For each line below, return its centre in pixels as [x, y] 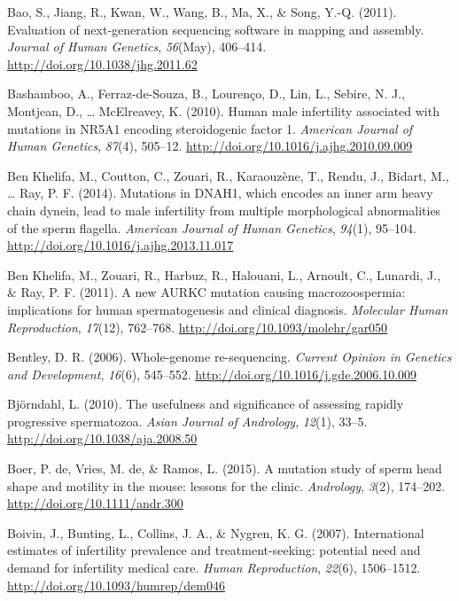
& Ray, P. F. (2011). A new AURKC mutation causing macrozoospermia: [206, 292]
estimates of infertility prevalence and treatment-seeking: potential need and [214, 550]
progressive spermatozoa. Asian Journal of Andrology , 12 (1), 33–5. [187, 421]
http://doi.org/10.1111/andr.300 [95, 503]
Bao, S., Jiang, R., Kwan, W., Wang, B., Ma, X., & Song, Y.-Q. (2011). [202, 12]
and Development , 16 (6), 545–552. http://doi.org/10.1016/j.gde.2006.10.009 [212, 374]
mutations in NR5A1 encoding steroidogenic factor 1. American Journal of [210, 128]
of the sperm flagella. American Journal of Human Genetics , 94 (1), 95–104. [212, 227]
